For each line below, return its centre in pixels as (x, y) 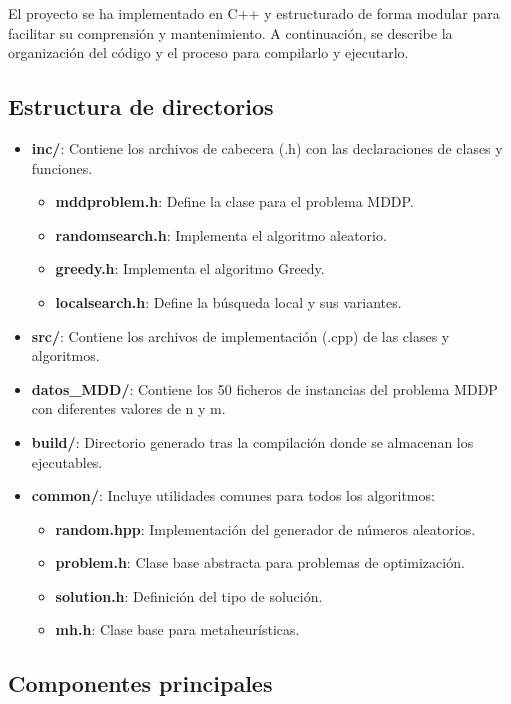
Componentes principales (140, 683)
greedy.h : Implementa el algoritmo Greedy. (190, 268)
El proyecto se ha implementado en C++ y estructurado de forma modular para (254, 13)
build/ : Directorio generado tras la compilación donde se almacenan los (252, 441)
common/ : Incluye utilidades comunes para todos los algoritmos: (233, 495)
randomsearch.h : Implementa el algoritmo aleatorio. (221, 234)
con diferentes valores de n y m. (128, 408)
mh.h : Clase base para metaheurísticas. (177, 629)
